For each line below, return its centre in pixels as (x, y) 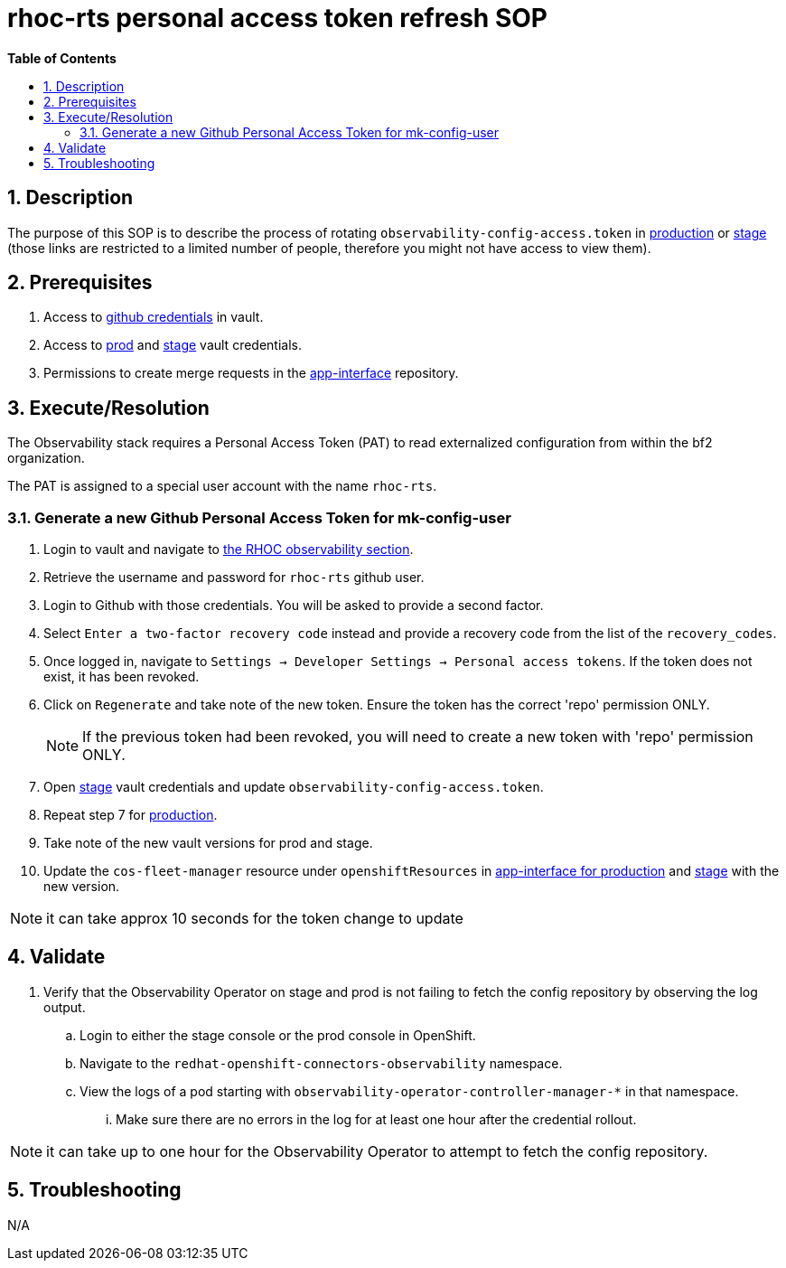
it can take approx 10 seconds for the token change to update (255, 919)
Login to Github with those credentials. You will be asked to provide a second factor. (294, 606)
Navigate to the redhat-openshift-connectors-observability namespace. (321, 1063)
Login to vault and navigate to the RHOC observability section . (229, 549)
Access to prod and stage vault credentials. (173, 345)
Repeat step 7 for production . (131, 815)
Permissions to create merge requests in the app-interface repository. (251, 373)
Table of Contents (62, 58)
